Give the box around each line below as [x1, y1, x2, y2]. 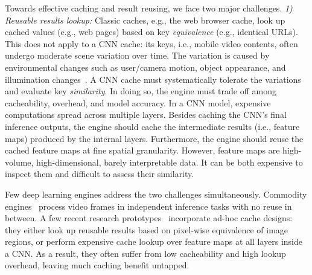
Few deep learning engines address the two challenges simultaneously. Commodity [5, 187, 307, 200]
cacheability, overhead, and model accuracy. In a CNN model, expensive [5, 96, 271, 109]
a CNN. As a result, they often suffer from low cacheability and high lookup [5, 247, 286, 259]
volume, [5, 155, 34, 168]
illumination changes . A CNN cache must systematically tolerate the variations [5, 73, 301, 85]
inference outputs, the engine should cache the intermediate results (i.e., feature [5, 120, 300, 132]
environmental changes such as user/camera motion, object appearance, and [5, 60, 286, 73]
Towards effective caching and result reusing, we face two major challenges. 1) [5, 2, 293, 14]
